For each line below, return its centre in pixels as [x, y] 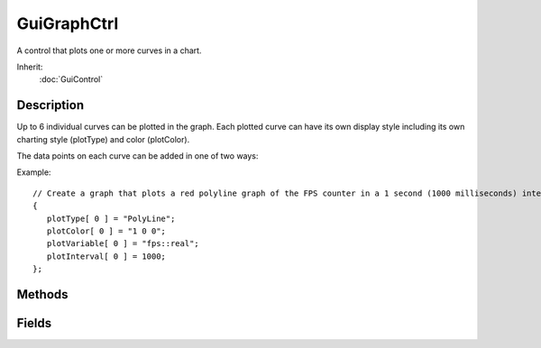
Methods [42, 294]
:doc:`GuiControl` [71, 79]
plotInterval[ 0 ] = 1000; [106, 256]
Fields [34, 323]
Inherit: [30, 67]
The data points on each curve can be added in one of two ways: [138, 156]
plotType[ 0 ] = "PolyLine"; [111, 218]
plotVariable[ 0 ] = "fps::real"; [123, 244]
